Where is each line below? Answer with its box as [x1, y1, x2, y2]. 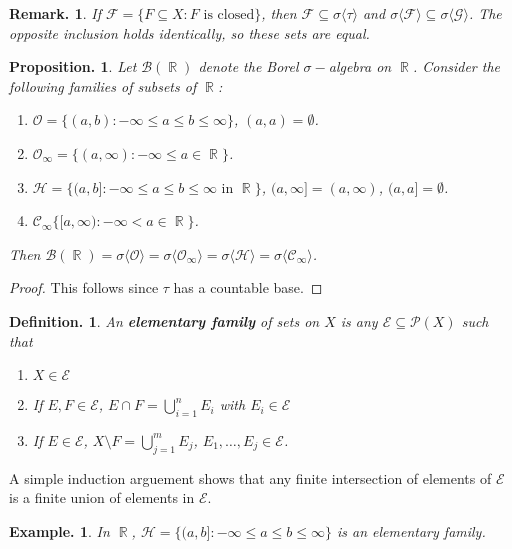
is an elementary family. [337, 520, 486, 541]
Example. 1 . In [9, 520, 110, 541]
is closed [203, 8, 255, 22]
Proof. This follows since [9, 277, 159, 298]
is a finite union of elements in [9, 487, 195, 508]
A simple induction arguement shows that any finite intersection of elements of [9, 467, 492, 488]
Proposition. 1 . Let [9, 56, 137, 77]
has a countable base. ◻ [173, 277, 323, 298]
